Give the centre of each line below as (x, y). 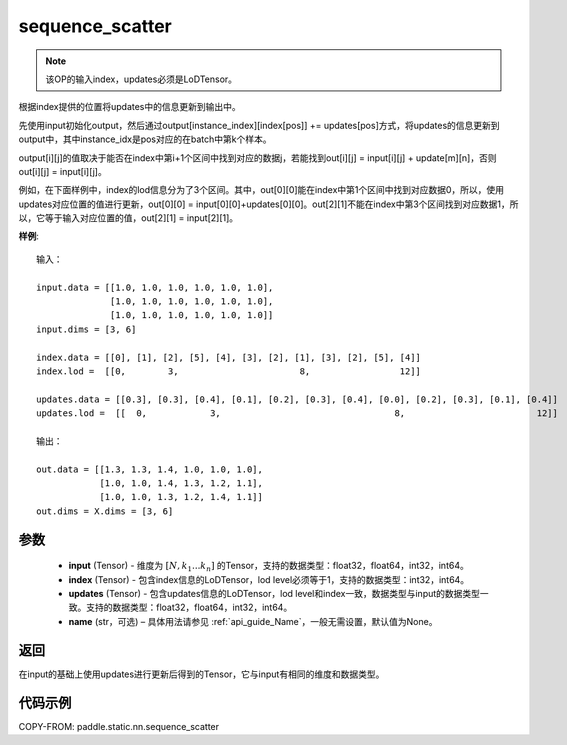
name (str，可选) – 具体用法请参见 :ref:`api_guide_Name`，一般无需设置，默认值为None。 (253, 621)
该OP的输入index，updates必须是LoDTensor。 (141, 79)
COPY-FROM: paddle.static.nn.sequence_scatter (119, 726)
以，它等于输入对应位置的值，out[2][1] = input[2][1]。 (128, 218)
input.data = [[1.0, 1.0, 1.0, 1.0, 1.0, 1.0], (155, 287)
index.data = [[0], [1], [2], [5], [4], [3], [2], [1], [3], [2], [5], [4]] (229, 357)
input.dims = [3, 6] (86, 329)
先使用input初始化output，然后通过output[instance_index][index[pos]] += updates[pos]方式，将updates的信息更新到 (259, 125)
